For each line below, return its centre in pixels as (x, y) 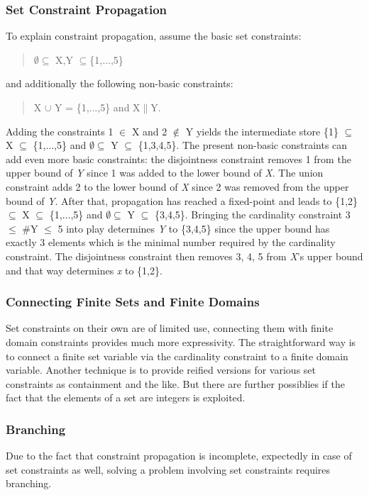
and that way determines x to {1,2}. (84, 270)
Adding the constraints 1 (60, 131)
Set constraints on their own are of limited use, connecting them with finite (170, 328)
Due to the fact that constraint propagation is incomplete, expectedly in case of (179, 456)
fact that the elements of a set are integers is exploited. (126, 397)
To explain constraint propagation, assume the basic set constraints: (154, 36)
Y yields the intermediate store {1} (262, 131)
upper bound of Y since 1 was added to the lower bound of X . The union (165, 173)
